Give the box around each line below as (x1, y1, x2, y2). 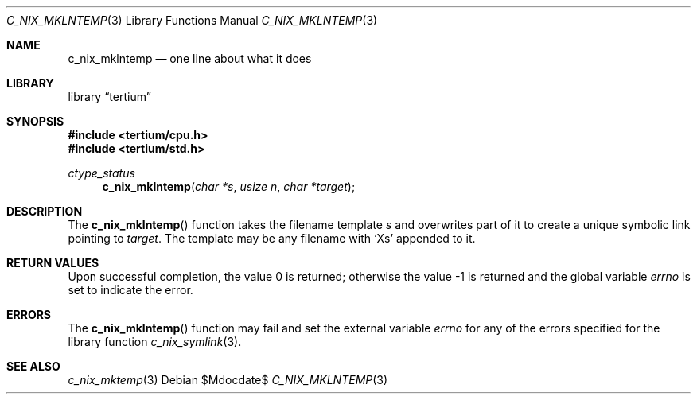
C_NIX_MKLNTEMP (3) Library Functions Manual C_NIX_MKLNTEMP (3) (6, 14, 378, 27)
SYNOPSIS (6, 115, 64, 128)
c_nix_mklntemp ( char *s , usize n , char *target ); (102, 180, 356, 193)
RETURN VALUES (6, 256, 99, 270)
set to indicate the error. (68, 283, 193, 297)
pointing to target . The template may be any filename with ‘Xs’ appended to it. (68, 231, 476, 245)
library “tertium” (68, 90, 151, 103)
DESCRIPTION (6, 204, 83, 218)
